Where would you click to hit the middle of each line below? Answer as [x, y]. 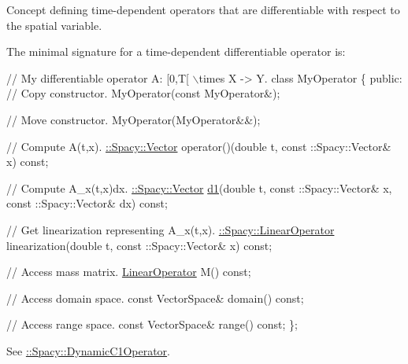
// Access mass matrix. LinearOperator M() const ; [129, 272]
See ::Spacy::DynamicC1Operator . [88, 350]
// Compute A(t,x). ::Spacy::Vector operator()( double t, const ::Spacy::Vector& [199, 146]
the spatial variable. [54, 25]
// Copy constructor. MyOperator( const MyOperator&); [143, 93]
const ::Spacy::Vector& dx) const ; [87, 203]
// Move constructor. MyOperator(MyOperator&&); [134, 119]
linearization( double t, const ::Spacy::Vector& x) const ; [139, 245]
